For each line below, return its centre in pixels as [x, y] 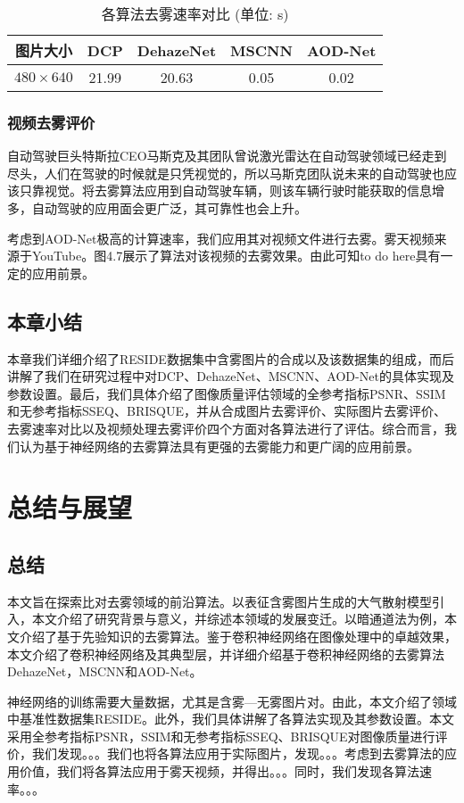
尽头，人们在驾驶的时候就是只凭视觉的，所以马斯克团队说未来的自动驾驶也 [226, 173]
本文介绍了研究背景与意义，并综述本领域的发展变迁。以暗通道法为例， [238, 619]
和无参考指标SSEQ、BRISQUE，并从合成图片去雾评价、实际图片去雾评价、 [227, 411]
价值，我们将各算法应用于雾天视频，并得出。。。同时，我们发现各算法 [219, 771]
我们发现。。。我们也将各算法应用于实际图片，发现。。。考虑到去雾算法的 [238, 753]
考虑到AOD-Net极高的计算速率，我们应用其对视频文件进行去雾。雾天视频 [221, 238]
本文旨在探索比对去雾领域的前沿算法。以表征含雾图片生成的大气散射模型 [220, 601]
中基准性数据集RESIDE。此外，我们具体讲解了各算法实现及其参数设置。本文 [231, 719]
